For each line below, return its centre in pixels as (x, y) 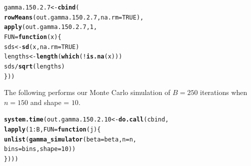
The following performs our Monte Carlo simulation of (87, 92)
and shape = (50, 102)
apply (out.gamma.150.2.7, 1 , (51, 27)
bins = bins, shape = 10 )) (40, 149)
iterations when (224, 92)
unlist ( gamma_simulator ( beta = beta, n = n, (70, 139)
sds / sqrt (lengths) (34, 66)
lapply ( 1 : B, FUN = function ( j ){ (52, 130)
